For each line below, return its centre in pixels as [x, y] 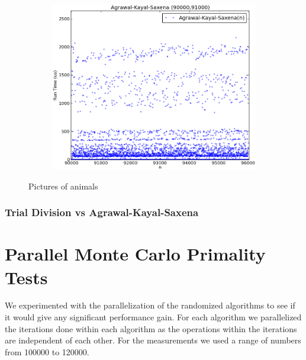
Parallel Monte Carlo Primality [135, 254]
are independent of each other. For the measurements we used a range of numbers [153, 340]
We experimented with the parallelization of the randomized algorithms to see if [150, 305]
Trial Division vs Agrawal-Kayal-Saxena [102, 212]
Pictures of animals [63, 186]
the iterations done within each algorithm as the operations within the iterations [151, 328]
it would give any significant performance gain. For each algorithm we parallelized [153, 317]
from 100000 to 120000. [47, 351]
